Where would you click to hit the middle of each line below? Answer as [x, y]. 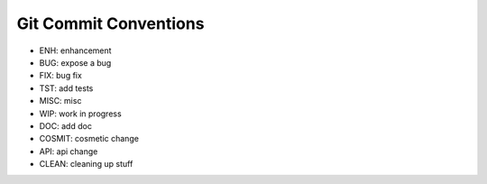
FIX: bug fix [61, 76]
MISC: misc [60, 101]
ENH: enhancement [75, 51]
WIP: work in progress [80, 114]
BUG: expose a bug [75, 62]
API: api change [69, 151]
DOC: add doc [65, 125]
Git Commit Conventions [110, 23]
